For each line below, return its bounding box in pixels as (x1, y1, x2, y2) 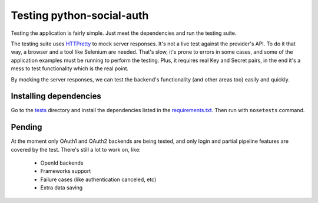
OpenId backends (40, 159, 84, 166)
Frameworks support (40, 168, 91, 175)
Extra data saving (40, 184, 83, 191)
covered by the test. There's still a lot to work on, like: (11, 146, 141, 153)
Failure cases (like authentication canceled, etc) (40, 176, 157, 183)
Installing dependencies (11, 91, 101, 102)
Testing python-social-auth (11, 9, 149, 22)
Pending (11, 122, 42, 132)
